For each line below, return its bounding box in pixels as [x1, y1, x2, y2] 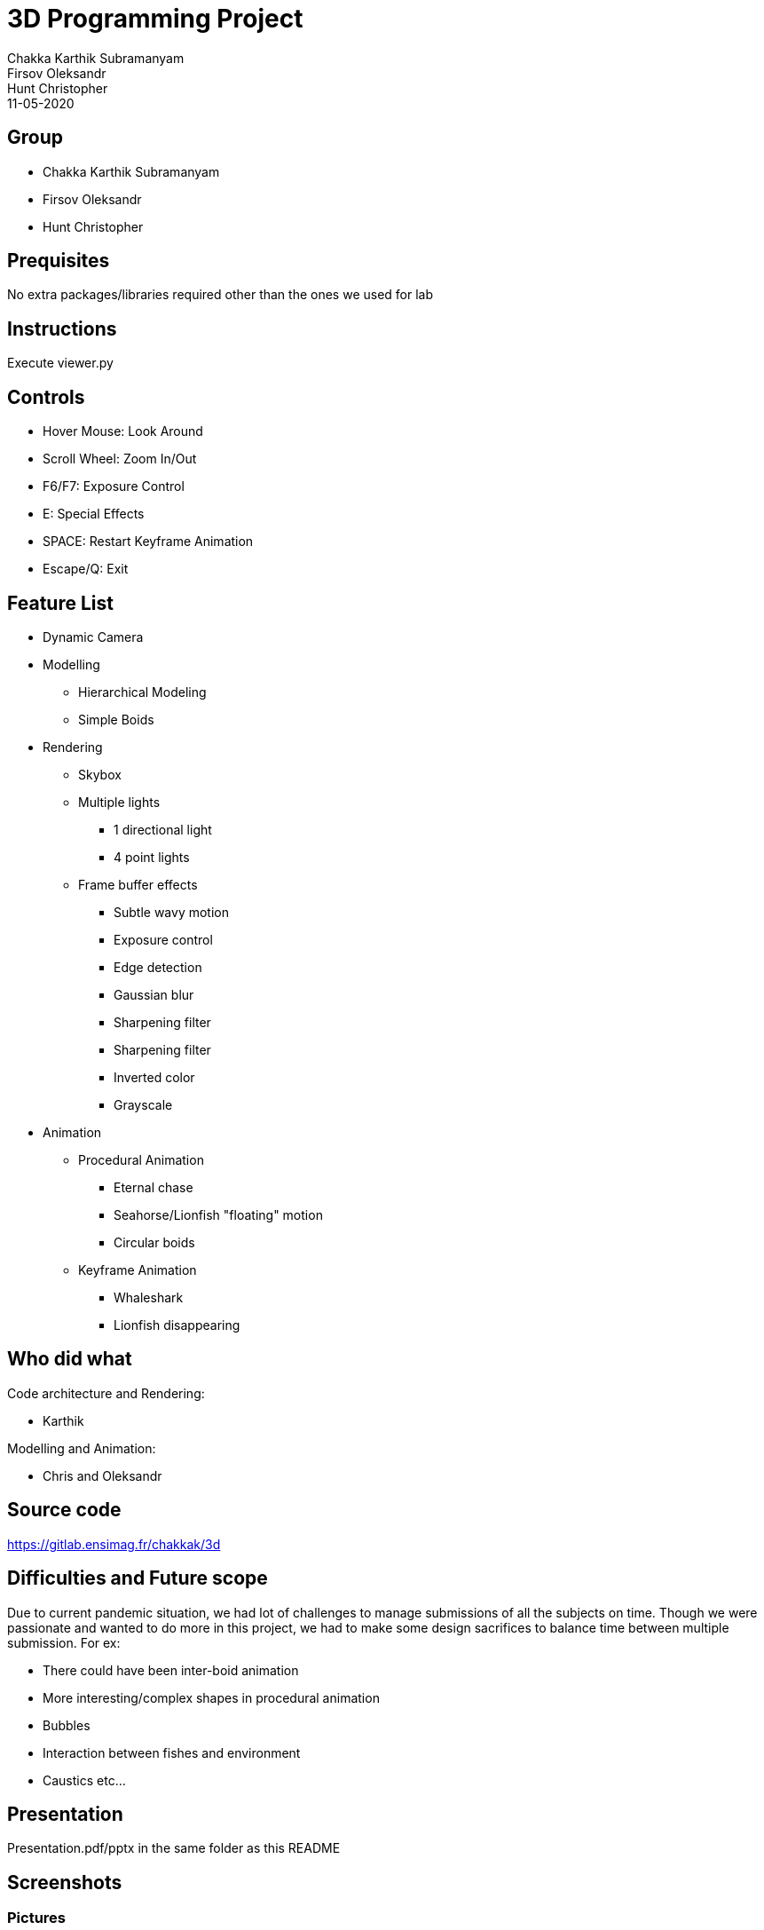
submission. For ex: [7, 1634, 121, 1650]
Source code [7, 1499, 122, 1522]
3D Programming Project [7, 4, 303, 34]
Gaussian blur [114, 986, 194, 1002]
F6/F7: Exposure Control [43, 479, 185, 494]
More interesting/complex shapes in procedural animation [43, 1689, 380, 1705]
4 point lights [114, 849, 190, 865]
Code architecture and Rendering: [7, 1385, 205, 1401]
